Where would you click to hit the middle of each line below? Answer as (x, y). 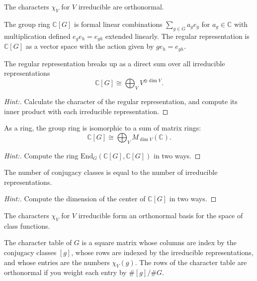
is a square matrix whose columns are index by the (159, 242)
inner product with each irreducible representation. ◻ (86, 111)
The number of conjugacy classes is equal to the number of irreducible (111, 172)
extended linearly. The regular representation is (177, 36)
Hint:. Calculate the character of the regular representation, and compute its (121, 101)
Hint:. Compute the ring (41, 155)
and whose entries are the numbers (57, 262)
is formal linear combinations (118, 24)
